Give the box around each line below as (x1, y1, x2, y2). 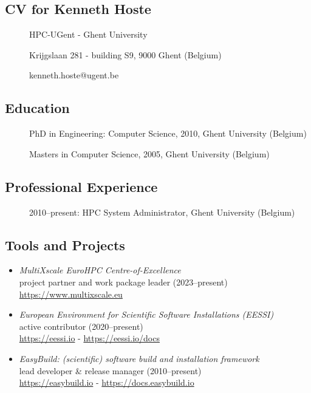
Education (5, 98, 70, 117)
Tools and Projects (5, 235, 125, 254)
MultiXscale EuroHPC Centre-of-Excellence (19, 264, 181, 276)
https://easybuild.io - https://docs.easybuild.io (19, 376, 194, 389)
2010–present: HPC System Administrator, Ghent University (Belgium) (29, 205, 295, 218)
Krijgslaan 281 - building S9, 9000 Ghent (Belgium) (29, 48, 222, 61)
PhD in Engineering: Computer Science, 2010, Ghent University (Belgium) (29, 127, 307, 140)
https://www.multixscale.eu (19, 287, 123, 300)
